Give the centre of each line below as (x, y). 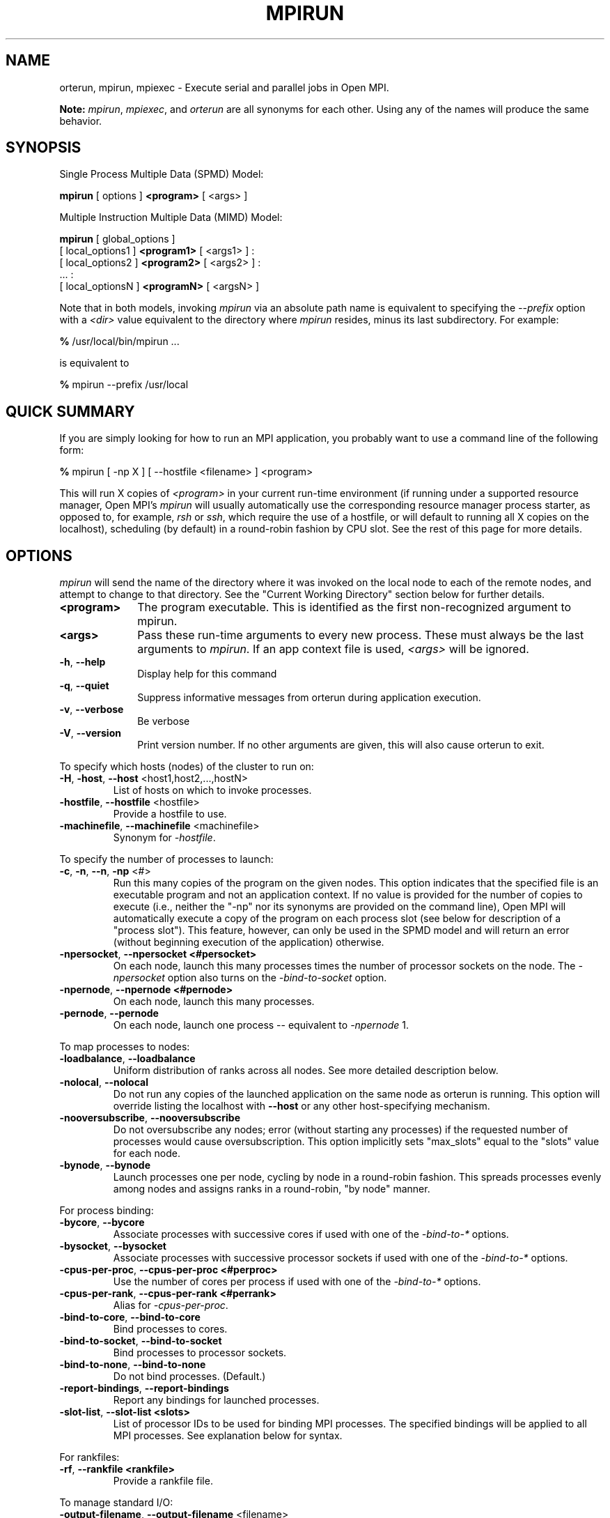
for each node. (147, 1153)
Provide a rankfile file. (163, 1481)
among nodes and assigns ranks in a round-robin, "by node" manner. (272, 1189)
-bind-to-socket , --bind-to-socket (141, 1341)
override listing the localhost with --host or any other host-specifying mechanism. (302, 1106)
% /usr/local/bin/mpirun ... (119, 342)
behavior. (81, 121)
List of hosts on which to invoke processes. (212, 790)
